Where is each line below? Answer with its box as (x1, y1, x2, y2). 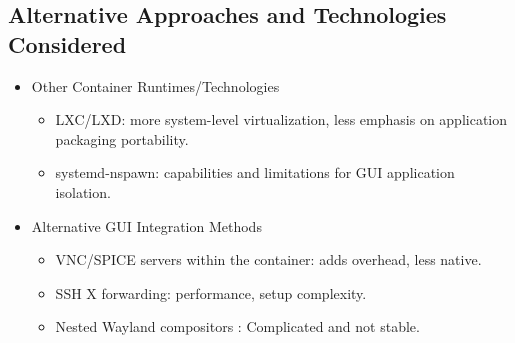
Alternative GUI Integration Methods (31, 215, 262, 236)
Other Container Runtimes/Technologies (31, 75, 280, 96)
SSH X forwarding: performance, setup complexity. (55, 282, 367, 303)
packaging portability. (55, 128, 189, 149)
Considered (8, 28, 127, 59)
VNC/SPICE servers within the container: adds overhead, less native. (55, 249, 482, 270)
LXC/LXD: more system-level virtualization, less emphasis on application (55, 109, 508, 130)
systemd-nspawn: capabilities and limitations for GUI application (55, 162, 455, 183)
